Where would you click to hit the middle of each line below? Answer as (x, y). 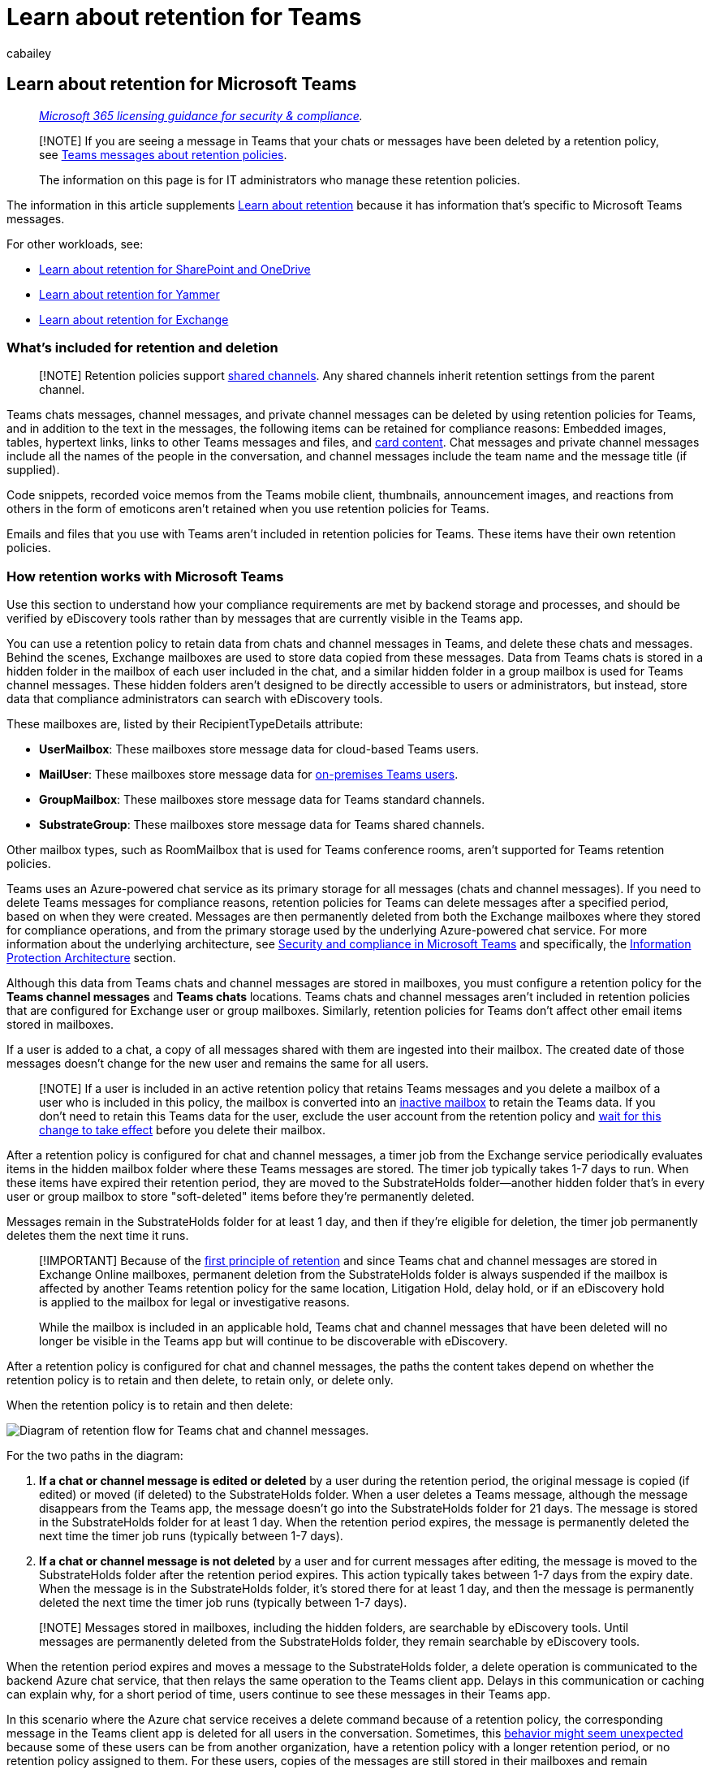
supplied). (33, 470)
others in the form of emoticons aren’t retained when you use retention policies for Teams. (248, 509)
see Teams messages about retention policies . (163, 154)
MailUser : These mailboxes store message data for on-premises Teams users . (249, 775)
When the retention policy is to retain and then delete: (150, 1405)
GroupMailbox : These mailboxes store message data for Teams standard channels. (262, 800)
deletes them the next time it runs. (98, 1236)
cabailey (29, 53)
